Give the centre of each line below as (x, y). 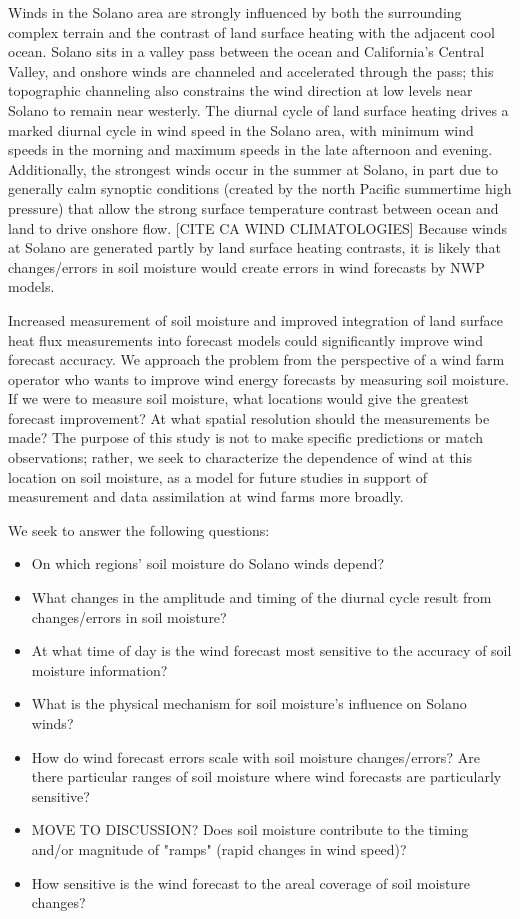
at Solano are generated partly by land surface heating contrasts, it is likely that (254, 247)
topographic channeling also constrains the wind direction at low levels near (240, 90)
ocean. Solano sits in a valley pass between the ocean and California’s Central (246, 51)
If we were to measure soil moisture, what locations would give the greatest (238, 398)
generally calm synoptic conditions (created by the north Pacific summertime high (260, 188)
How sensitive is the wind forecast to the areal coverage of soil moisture (250, 882)
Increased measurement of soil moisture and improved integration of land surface (255, 319)
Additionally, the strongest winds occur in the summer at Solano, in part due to (253, 168)
